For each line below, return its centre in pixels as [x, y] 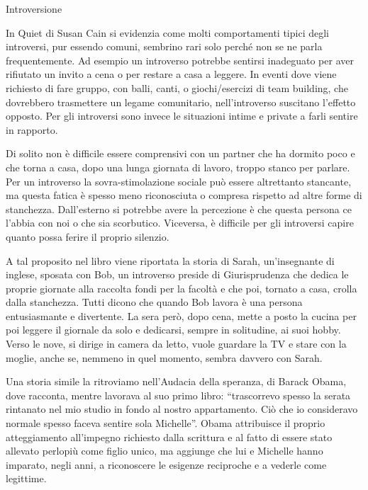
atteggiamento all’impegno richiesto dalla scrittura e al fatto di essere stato [169, 437]
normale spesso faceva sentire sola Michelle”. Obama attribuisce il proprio [166, 423]
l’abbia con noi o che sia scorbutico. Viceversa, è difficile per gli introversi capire [180, 223]
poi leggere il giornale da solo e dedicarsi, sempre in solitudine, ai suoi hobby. [173, 330]
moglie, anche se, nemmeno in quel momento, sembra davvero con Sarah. [164, 357]
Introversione [34, 8]
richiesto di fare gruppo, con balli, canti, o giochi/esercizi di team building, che [177, 87]
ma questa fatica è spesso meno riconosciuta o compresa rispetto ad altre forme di [184, 195]
